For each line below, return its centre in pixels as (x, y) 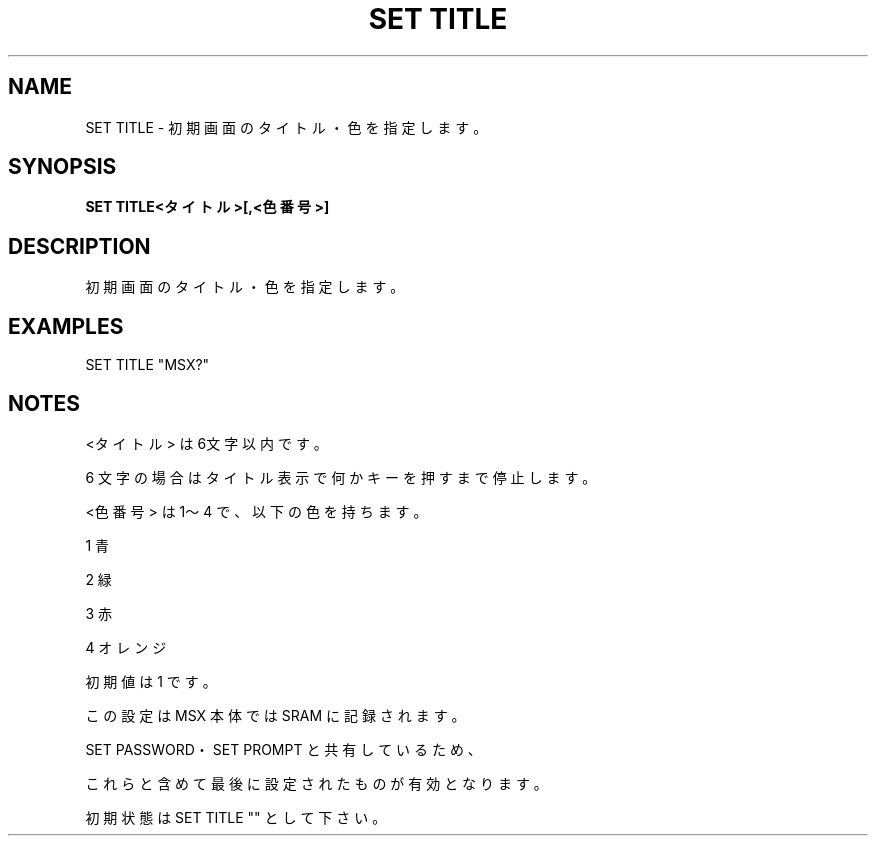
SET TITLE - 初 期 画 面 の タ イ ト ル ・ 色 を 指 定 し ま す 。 (286, 127)
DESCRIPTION (79, 246)
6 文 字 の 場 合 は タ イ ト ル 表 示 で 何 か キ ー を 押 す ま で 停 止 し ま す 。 (341, 477)
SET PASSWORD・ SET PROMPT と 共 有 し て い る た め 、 (283, 749)
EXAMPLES (66, 326)
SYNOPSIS (62, 167)
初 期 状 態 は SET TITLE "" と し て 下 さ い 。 (236, 817)
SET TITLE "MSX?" (147, 365)
